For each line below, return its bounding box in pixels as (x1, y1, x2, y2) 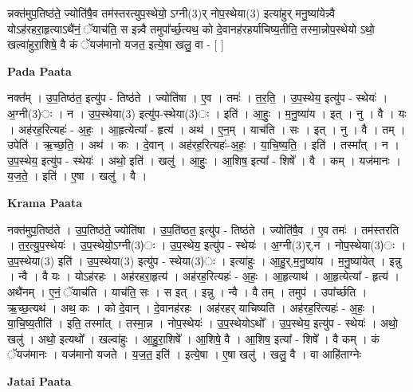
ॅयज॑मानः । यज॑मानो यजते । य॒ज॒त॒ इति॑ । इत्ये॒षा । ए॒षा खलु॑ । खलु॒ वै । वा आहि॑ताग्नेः (7, 346, 361, 363)
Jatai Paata (7, 372, 72, 389)
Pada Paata (7, 62, 72, 79)
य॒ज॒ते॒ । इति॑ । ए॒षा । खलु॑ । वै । (7, 167, 147, 184)
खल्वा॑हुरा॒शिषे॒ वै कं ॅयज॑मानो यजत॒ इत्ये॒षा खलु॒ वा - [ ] (7, 36, 224, 53)
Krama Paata (7, 194, 82, 210)
